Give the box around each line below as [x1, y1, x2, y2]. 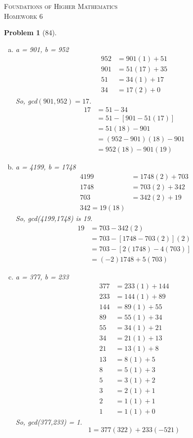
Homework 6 [4, 10, 43, 21]
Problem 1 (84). [4, 27, 57, 38]
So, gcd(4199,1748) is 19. [15, 213, 93, 223]
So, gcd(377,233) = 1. [15, 416, 82, 427]
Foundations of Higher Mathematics [4, 1, 118, 11]
